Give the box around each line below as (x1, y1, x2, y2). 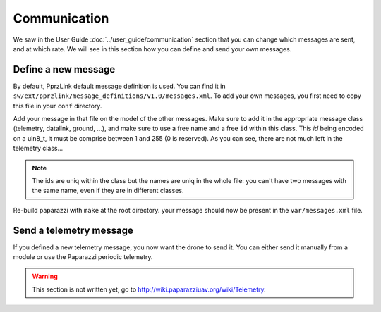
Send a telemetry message (13, 224, 133, 236)
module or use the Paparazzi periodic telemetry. (13, 253, 153, 261)
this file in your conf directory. (13, 101, 102, 110)
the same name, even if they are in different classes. (32, 187, 184, 195)
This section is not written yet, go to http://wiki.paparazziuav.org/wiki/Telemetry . (32, 285, 266, 294)
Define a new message (13, 63, 116, 75)
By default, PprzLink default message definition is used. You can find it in (13, 82, 226, 90)
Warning (32, 272, 58, 281)
